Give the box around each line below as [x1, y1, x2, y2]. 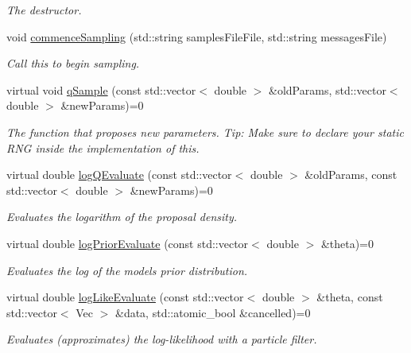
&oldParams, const [304, 166, 397, 183]
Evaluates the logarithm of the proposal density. [6, 208, 238, 225]
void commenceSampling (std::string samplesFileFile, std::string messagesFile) [6, 28, 387, 45]
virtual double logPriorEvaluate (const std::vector [6, 235, 249, 251]
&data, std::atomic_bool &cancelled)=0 [114, 304, 311, 320]
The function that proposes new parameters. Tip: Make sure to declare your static [6, 123, 404, 140]
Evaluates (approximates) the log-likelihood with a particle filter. [6, 331, 317, 347]
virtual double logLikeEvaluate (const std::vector [6, 289, 244, 305]
